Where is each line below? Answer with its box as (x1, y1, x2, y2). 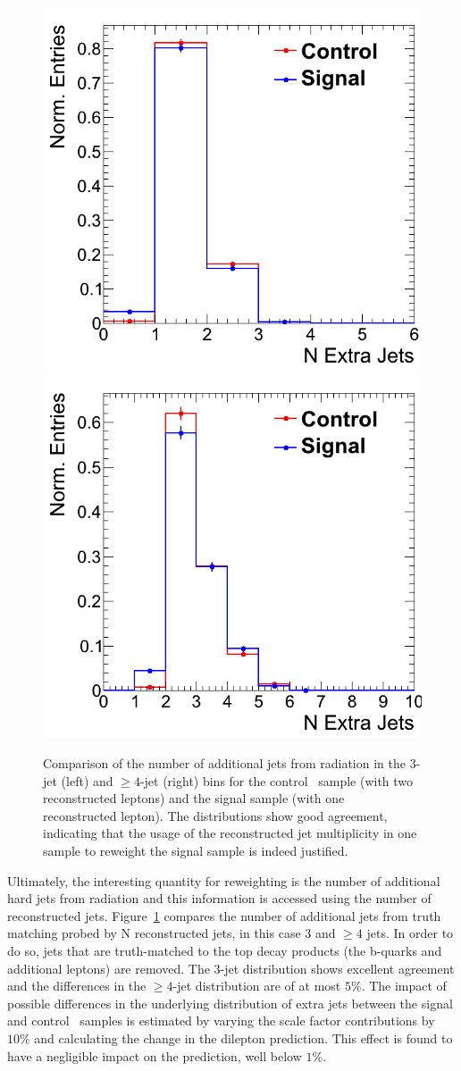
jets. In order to (366, 924, 454, 942)
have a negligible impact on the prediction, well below (7, 1046, 302, 1065)
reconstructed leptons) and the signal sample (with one (43, 789, 345, 807)
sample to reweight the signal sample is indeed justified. (43, 841, 348, 859)
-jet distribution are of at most (172, 976, 341, 995)
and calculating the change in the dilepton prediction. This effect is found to (34, 1028, 453, 1047)
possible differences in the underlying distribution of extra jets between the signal (7, 993, 453, 1012)
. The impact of (361, 976, 447, 995)
